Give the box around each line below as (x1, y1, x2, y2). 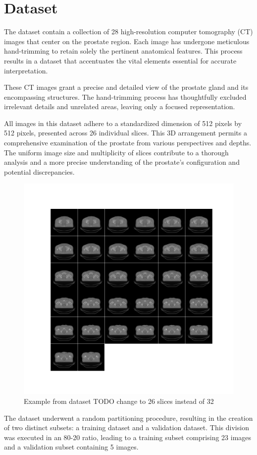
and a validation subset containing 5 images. (4, 442, 139, 452)
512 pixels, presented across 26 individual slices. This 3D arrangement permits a (4, 128, 247, 138)
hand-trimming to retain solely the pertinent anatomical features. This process (4, 46, 243, 56)
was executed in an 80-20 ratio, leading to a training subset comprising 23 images (4, 432, 252, 442)
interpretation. (4, 65, 48, 75)
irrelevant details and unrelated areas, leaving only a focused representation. (4, 101, 235, 112)
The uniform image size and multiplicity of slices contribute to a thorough (4, 147, 229, 157)
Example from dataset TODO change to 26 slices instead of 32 (24, 396, 214, 406)
